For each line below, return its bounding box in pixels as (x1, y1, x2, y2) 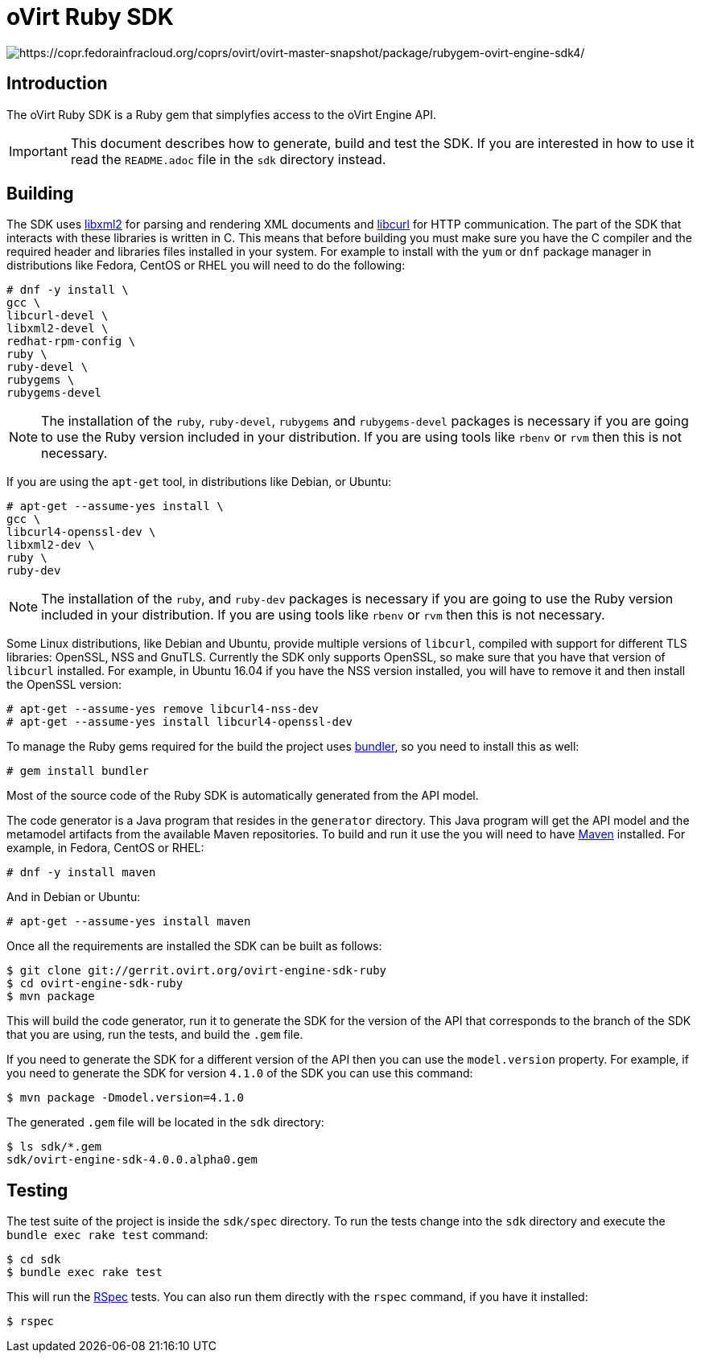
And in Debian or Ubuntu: (6, 890, 141, 904)
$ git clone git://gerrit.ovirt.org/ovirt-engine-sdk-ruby (6, 964, 387, 978)
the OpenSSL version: (6, 677, 122, 692)
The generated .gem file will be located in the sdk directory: (6, 1115, 324, 1130)
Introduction (6, 73, 108, 94)
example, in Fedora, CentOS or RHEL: (6, 841, 204, 855)
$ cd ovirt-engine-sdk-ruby (6, 977, 183, 990)
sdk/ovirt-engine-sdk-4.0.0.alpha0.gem (6, 1153, 258, 1167)
